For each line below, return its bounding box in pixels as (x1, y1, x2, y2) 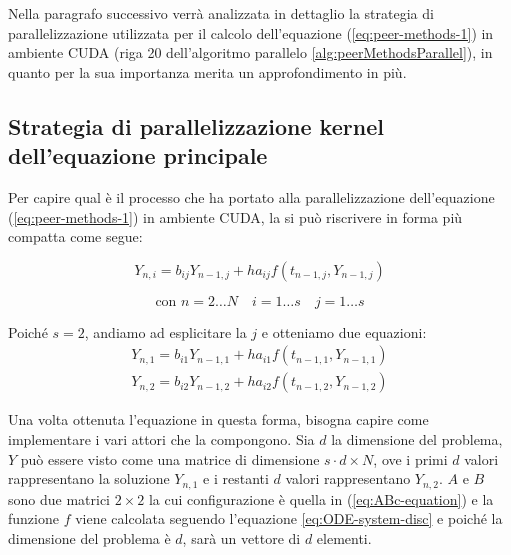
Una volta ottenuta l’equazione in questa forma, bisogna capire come (8, 409, 429, 430)
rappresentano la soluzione (8, 468, 170, 489)
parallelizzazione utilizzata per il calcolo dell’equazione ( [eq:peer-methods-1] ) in (8, 22, 494, 43)
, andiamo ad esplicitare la (84, 321, 247, 342)
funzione (8, 508, 59, 529)
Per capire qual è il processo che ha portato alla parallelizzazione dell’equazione (8, 186, 495, 207)
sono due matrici (8, 488, 111, 509)
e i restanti (203, 468, 269, 489)
